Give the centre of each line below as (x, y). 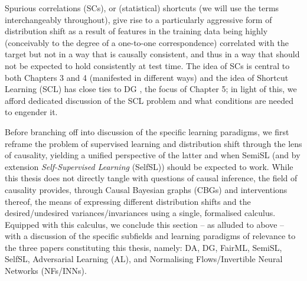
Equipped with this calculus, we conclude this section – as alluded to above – (145, 224)
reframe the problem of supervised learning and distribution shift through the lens (153, 143)
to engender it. (31, 112)
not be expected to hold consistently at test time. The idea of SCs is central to (147, 65)
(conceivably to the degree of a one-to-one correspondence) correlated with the (147, 42)
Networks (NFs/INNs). (46, 271)
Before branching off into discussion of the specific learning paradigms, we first (147, 131)
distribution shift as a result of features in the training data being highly (136, 31)
